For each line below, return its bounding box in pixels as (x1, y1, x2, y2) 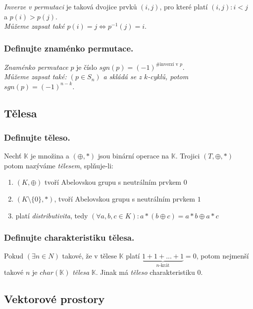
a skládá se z (103, 71, 142, 82)
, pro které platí (159, 1, 208, 11)
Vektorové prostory (4, 291, 105, 306)
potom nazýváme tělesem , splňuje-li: (4, 160, 113, 170)
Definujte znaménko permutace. (4, 42, 134, 54)
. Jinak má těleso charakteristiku (96, 266, 195, 277)
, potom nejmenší (196, 251, 249, 261)
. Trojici (175, 151, 200, 161)
